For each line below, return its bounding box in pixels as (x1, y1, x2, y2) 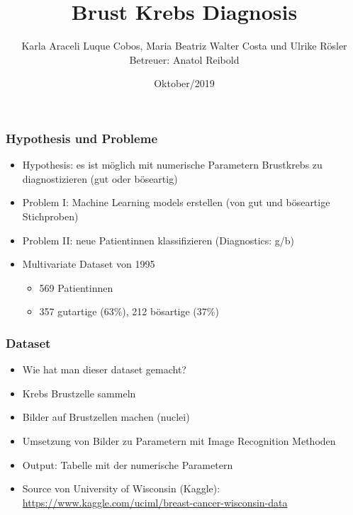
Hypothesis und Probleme (6, 129, 157, 147)
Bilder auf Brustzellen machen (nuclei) (22, 409, 190, 424)
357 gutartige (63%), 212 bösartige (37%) (39, 304, 219, 319)
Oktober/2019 (154, 76, 215, 91)
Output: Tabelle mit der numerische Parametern (22, 457, 233, 472)
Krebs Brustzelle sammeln (22, 385, 136, 400)
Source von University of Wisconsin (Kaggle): (22, 481, 220, 496)
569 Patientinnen (39, 280, 113, 295)
